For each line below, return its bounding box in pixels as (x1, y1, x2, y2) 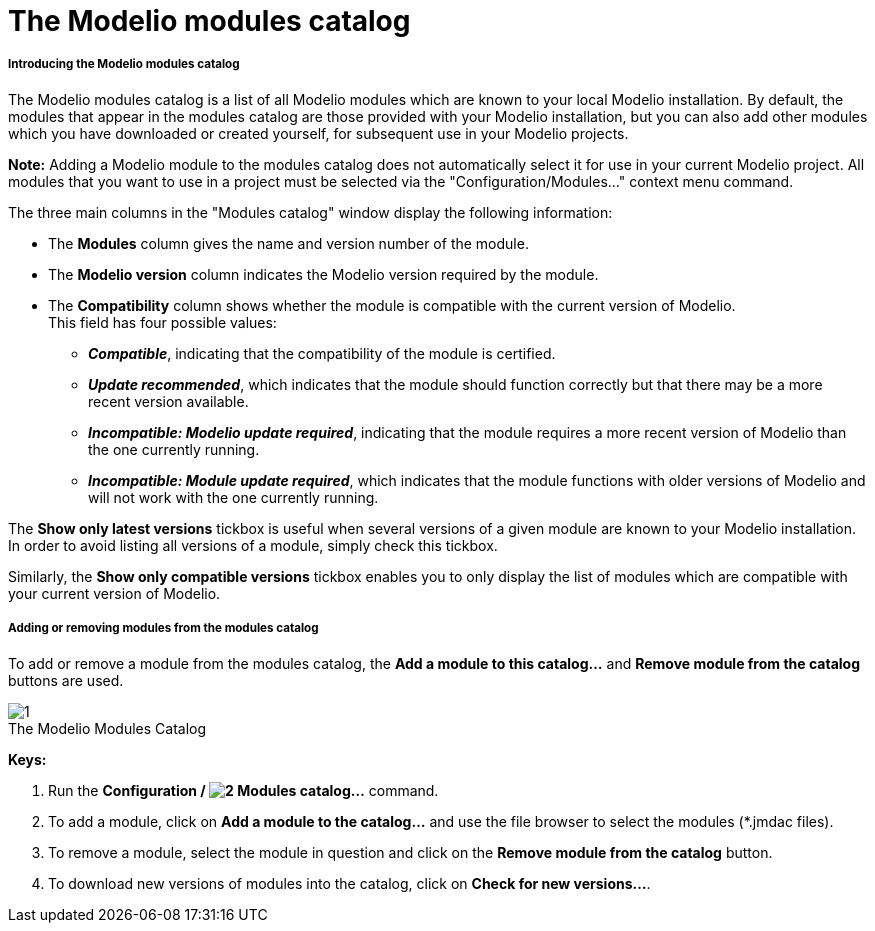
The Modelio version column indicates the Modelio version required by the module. (48, 265, 599, 283)
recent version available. (88, 392, 249, 410)
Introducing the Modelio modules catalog (8, 57, 240, 72)
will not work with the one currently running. (88, 488, 379, 506)
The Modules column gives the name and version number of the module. (48, 234, 529, 252)
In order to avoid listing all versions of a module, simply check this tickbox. (8, 536, 498, 554)
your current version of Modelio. (8, 584, 221, 602)
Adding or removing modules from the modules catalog (8, 621, 319, 636)
